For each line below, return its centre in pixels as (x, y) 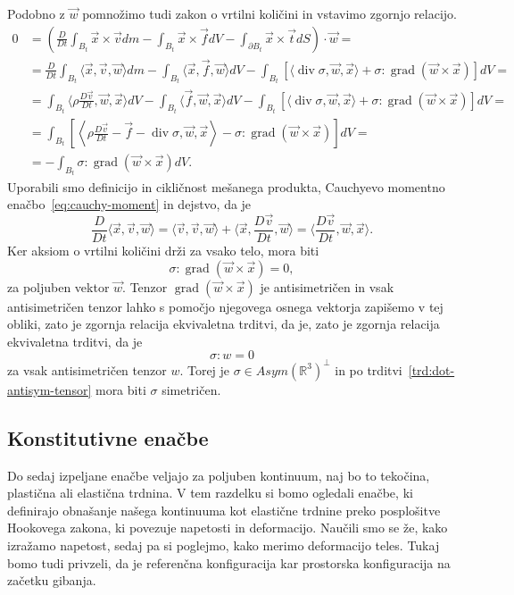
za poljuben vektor (58, 286)
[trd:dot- (431, 369)
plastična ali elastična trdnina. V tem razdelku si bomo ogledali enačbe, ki (210, 493)
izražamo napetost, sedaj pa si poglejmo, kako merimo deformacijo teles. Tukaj (224, 545)
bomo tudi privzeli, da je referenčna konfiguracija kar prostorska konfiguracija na (229, 562)
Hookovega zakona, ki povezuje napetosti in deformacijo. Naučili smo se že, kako (228, 528)
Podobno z (36, 13)
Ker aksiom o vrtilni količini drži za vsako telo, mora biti (163, 250)
